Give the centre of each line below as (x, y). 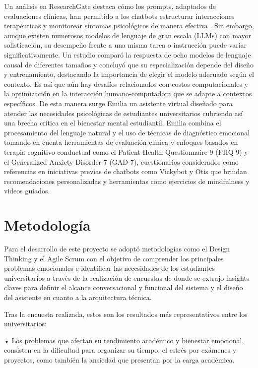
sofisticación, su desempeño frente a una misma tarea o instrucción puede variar (126, 45)
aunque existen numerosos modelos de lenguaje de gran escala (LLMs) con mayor (128, 35)
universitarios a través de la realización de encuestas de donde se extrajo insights (127, 277)
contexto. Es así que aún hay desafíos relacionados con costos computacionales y (126, 84)
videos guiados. (27, 191)
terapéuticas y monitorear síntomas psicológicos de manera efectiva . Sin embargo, (129, 26)
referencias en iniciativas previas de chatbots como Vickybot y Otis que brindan (126, 171)
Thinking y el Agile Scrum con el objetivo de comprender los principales (114, 258)
